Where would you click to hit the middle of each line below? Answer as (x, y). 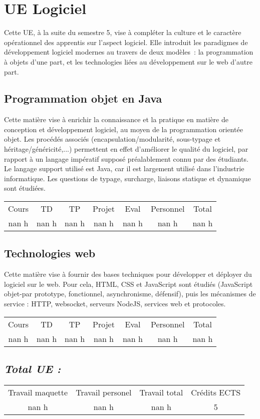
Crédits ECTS (216, 392)
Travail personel (104, 392)
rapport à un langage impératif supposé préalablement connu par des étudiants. (126, 158)
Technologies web (50, 253)
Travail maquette (38, 392)
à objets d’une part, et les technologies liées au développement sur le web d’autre (128, 61)
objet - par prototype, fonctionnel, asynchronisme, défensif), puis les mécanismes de (130, 294)
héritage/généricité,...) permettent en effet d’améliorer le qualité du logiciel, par (126, 149)
